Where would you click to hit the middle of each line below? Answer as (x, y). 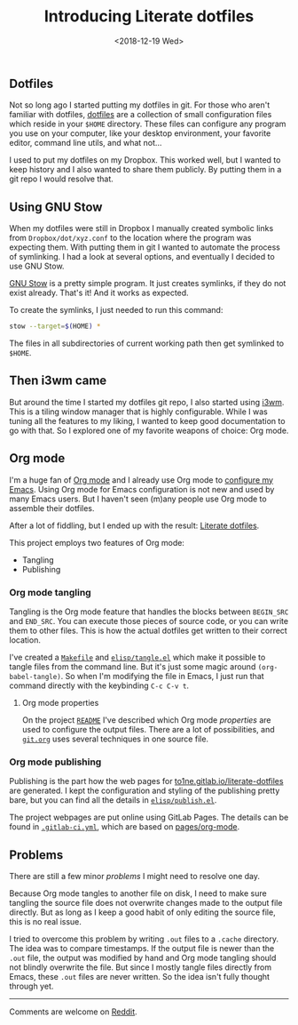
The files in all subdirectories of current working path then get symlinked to (147, 343)
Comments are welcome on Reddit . (73, 1012)
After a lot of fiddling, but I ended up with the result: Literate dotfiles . (134, 525)
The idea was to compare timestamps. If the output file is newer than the (142, 949)
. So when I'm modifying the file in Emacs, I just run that (162, 676)
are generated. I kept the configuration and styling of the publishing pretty (145, 791)
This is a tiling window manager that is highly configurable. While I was (138, 412)
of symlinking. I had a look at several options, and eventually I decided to (142, 257)
